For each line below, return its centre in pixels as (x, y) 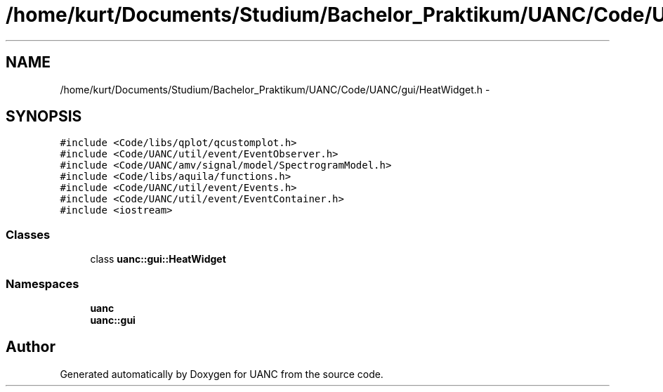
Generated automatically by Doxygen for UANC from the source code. (222, 374)
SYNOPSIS (44, 117)
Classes (28, 234)
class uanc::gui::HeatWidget (158, 259)
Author (31, 347)
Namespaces (42, 283)
